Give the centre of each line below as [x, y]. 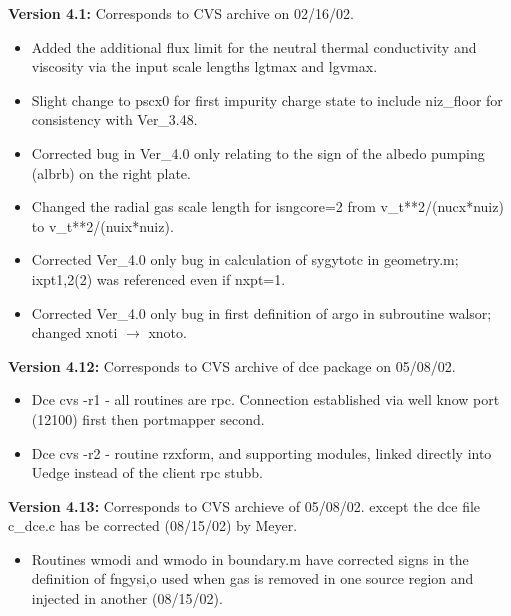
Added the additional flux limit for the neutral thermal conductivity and [254, 46]
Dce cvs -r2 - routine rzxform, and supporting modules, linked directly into [261, 452]
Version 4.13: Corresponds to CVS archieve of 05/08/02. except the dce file [244, 505]
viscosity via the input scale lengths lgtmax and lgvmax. [204, 66]
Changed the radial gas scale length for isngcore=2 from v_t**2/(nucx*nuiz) [267, 206]
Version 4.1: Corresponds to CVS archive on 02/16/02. [181, 13]
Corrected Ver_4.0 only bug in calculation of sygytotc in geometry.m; [245, 259]
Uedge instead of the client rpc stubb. [147, 472]
